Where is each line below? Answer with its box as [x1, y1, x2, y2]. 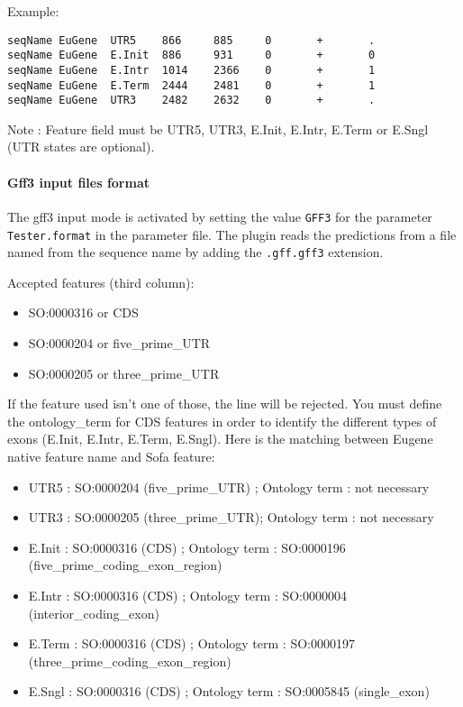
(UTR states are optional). [7, 137, 155, 156]
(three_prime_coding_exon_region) [28, 651, 231, 670]
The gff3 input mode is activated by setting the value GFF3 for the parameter [7, 207, 432, 225]
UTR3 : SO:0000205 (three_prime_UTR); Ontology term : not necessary [28, 508, 434, 527]
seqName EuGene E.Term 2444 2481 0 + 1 [7, 78, 376, 92]
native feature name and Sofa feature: [7, 446, 215, 465]
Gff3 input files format [7, 172, 150, 191]
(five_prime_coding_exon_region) [28, 555, 222, 574]
